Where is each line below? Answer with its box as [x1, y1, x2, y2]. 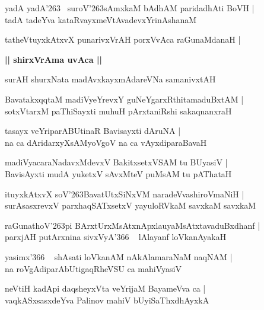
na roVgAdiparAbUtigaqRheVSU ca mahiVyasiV [5, 262, 182, 274]
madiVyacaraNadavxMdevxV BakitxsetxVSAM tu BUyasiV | [5, 156, 228, 168]
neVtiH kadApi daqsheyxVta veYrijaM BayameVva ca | [5, 282, 206, 295]
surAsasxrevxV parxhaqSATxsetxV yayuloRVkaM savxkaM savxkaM [5, 199, 256, 212]
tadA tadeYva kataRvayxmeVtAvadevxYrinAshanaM [5, 13, 197, 25]
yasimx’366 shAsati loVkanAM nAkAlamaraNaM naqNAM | [5, 250, 233, 263]
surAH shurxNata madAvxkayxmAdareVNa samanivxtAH [5, 73, 216, 85]
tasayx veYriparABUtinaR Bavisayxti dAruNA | [5, 124, 181, 137]
